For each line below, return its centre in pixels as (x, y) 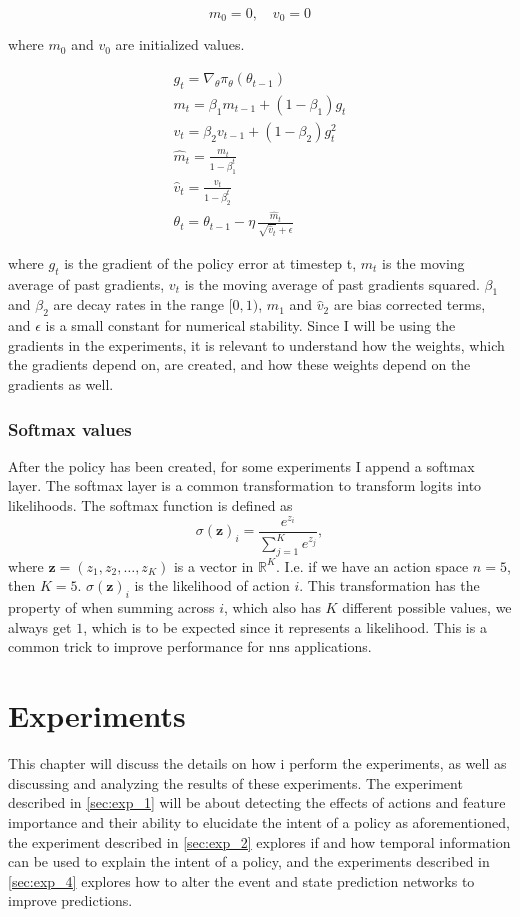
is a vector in (213, 565)
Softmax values (70, 428)
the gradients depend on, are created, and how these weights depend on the (239, 364)
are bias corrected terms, (409, 304)
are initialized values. (180, 44)
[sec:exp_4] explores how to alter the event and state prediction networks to (241, 880)
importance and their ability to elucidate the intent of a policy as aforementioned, (259, 821)
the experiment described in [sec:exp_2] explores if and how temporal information (259, 841)
